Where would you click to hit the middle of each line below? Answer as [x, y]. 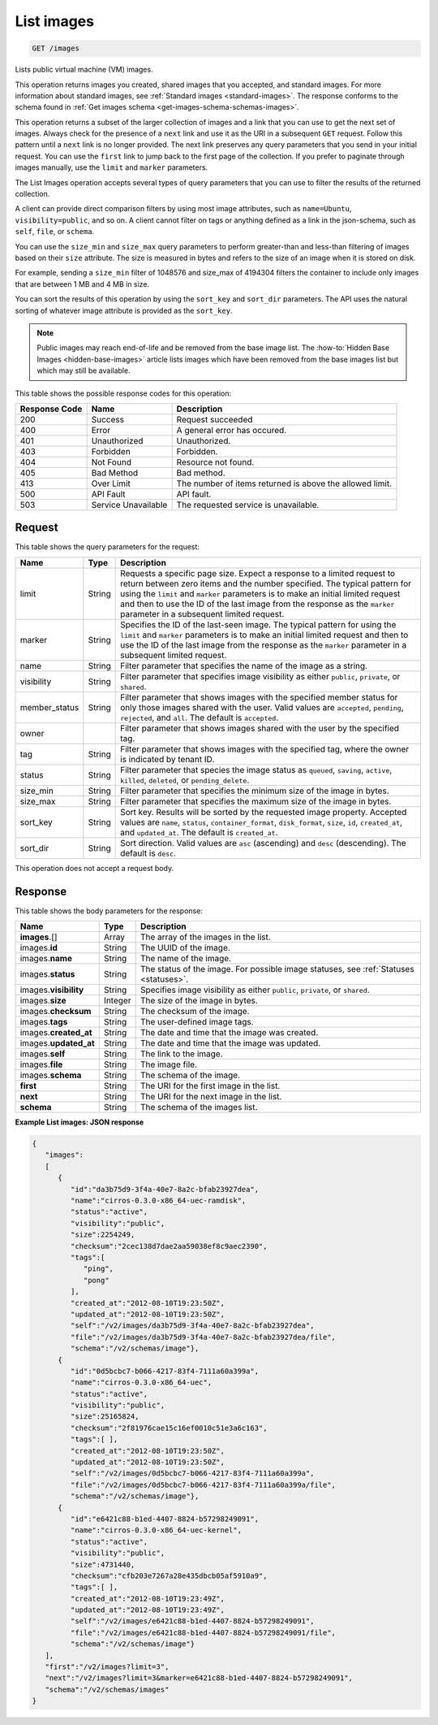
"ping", [98, 1269]
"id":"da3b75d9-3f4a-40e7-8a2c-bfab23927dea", [165, 1189]
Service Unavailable [129, 505]
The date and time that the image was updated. [230, 1043]
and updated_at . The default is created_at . [199, 832]
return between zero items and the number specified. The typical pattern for [266, 583]
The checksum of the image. [195, 1012]
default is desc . [148, 853]
